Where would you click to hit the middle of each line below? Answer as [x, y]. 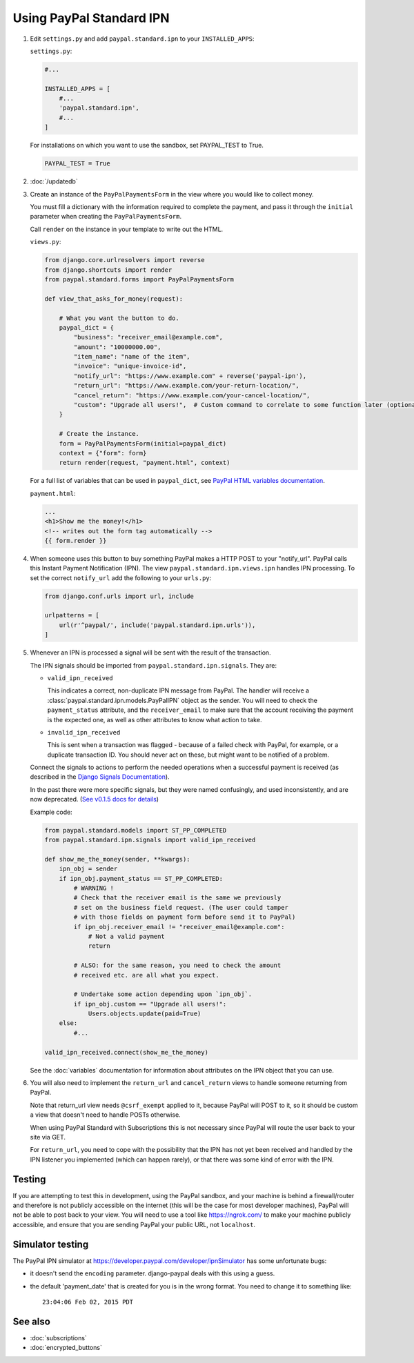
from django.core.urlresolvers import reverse [125, 260]
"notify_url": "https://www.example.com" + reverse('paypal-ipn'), [190, 376]
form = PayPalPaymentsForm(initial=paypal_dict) [143, 444]
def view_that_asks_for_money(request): [114, 299]
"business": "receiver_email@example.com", [148, 337]
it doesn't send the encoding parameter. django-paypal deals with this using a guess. [152, 1273]
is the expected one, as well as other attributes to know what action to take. [155, 719]
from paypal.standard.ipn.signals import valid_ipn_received [150, 840]
